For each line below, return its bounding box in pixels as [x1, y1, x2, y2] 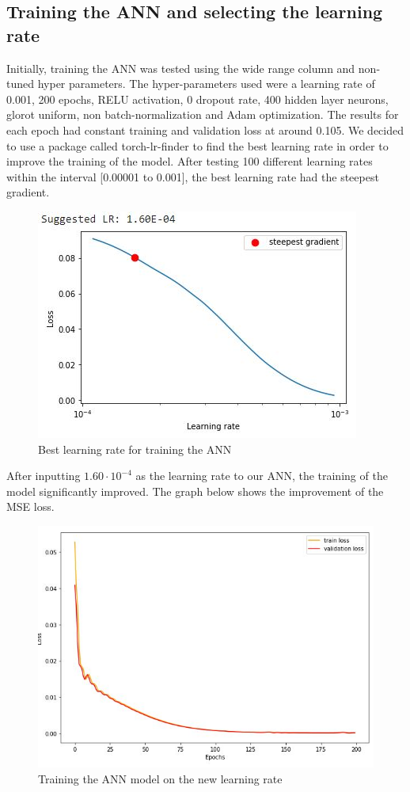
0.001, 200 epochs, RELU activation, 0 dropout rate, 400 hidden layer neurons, [6, 90, 389, 107]
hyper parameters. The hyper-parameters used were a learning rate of [37, 75, 375, 92]
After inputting [6, 467, 81, 484]
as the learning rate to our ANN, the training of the [135, 467, 388, 484]
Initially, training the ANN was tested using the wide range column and [6, 59, 355, 76]
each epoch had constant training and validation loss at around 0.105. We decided [6, 121, 404, 138]
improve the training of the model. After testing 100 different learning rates [6, 153, 373, 169]
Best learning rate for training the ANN [38, 440, 232, 457]
